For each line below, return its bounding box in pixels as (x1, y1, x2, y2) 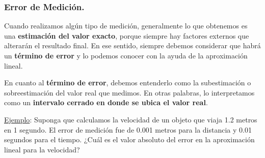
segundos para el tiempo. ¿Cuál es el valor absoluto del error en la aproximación (4, 134, 255, 145)
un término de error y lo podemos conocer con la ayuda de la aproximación (4, 50, 248, 60)
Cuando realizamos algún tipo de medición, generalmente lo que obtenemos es (4, 20, 248, 31)
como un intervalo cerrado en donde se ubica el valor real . (4, 97, 208, 108)
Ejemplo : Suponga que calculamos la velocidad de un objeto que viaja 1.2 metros (4, 114, 257, 124)
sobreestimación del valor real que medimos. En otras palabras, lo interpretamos (4, 87, 255, 98)
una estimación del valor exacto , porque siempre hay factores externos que (4, 30, 249, 41)
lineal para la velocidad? (4, 144, 80, 154)
